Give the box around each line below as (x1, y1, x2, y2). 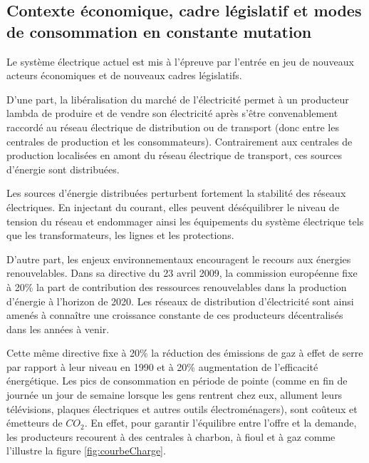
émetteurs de (6, 415, 63, 430)
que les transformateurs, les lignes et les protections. (6, 228, 234, 243)
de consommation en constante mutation (6, 20, 312, 42)
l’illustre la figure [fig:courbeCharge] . (6, 443, 166, 458)
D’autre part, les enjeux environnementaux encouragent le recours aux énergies (6, 251, 351, 266)
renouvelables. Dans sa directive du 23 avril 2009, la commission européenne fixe (6, 265, 358, 280)
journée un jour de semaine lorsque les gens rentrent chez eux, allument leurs (6, 387, 343, 402)
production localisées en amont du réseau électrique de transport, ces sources (6, 148, 342, 163)
